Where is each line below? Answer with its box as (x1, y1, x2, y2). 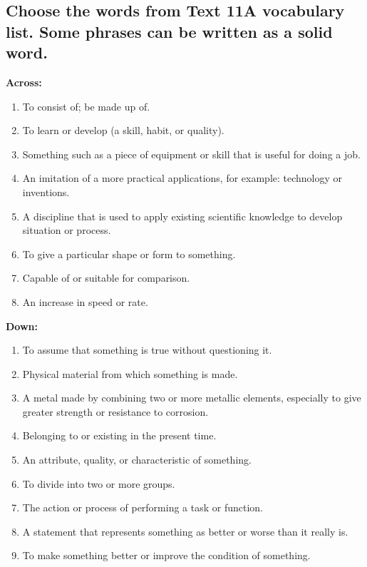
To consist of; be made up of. (22, 98, 150, 113)
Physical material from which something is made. (22, 366, 238, 381)
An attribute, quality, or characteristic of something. (22, 452, 252, 467)
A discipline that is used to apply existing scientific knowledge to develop (22, 208, 343, 223)
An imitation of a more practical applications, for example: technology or (22, 170, 343, 185)
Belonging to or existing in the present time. (22, 428, 217, 443)
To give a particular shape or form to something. (22, 246, 236, 261)
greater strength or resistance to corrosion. (22, 404, 209, 419)
